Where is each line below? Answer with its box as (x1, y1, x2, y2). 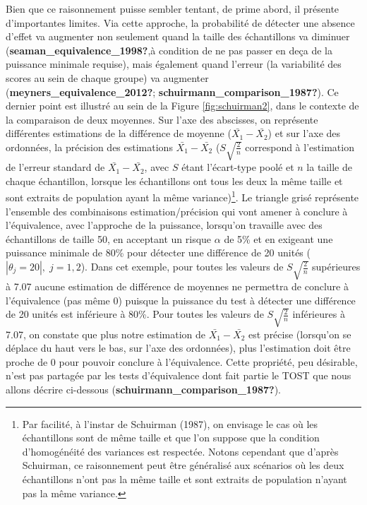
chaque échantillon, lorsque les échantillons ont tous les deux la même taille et (6, 173, 343, 188)
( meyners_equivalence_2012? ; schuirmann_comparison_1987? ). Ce (6, 84, 339, 99)
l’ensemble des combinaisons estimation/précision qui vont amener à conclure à (6, 203, 348, 218)
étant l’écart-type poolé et (181, 160, 294, 174)
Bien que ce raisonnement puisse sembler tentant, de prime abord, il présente (6, 1, 339, 16)
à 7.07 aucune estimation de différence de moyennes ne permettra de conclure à (6, 279, 349, 294)
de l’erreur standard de (6, 160, 105, 174)
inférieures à (292, 307, 345, 321)
